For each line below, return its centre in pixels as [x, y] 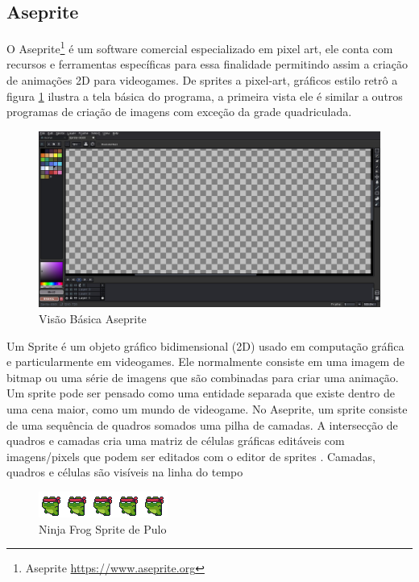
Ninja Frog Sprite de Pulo [103, 528]
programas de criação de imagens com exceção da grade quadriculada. [179, 112]
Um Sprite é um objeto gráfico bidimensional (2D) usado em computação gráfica [205, 345]
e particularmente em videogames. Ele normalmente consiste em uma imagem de [205, 362]
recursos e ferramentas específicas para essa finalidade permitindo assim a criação [207, 64]
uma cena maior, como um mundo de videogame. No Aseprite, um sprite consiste [207, 409]
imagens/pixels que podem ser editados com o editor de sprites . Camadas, [191, 456]
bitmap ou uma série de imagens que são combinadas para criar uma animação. [203, 377]
